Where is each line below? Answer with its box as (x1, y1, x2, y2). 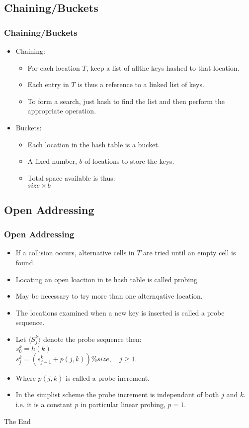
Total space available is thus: (27, 172, 115, 183)
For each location (27, 62, 80, 73)
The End (4, 416, 31, 426)
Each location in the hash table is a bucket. (27, 139, 160, 149)
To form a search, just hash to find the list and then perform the (27, 96, 225, 106)
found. (15, 257, 35, 267)
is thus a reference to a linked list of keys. (78, 79, 204, 90)
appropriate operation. (27, 106, 96, 116)
